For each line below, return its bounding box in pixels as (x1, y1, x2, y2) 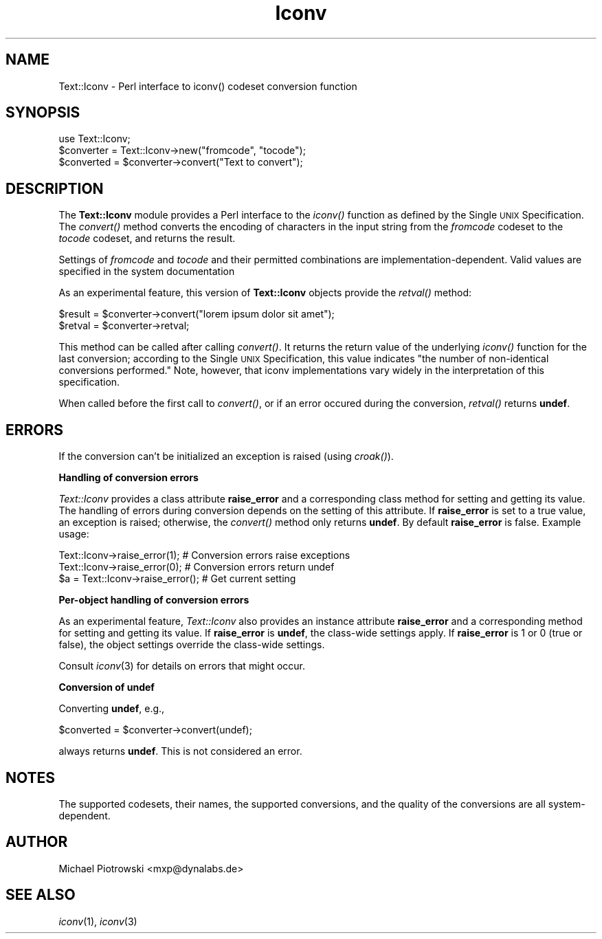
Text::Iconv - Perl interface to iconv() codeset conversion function (58, 80, 357, 92)
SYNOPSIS (5, 104, 80, 122)
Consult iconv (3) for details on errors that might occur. (58, 660, 306, 672)
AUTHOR (5, 833, 68, 851)
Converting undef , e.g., (58, 703, 165, 715)
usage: (58, 528, 89, 540)
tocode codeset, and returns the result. (58, 232, 236, 245)
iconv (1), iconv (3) (58, 915, 137, 927)
